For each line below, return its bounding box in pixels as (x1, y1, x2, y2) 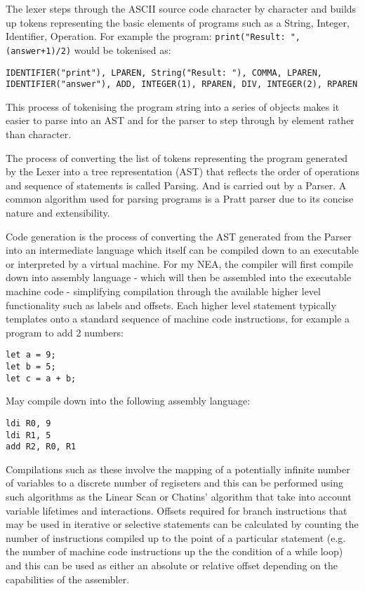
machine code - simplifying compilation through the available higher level (6, 283, 321, 298)
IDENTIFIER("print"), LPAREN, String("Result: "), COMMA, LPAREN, (6, 67, 323, 78)
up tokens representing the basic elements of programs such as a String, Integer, (6, 15, 350, 29)
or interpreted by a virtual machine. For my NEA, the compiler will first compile (6, 256, 354, 271)
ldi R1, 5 (6, 430, 51, 440)
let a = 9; (6, 350, 56, 360)
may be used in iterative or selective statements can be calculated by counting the (6, 517, 359, 531)
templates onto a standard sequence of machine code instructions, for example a (6, 311, 350, 326)
